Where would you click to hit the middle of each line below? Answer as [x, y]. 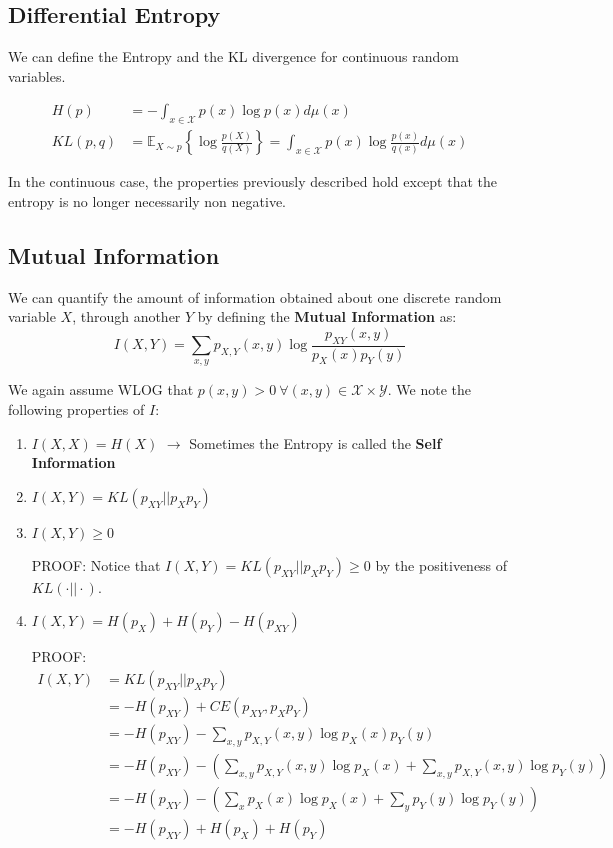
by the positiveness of [441, 564]
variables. [37, 75]
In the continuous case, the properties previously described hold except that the [252, 181]
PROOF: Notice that [96, 564]
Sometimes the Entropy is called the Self [315, 442]
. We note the [429, 389]
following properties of [76, 409]
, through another [126, 316]
